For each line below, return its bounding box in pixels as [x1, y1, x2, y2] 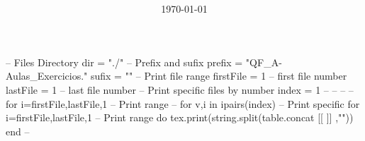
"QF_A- [245, 54, 282, 69]
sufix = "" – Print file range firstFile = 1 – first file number [90, 68, 347, 83]
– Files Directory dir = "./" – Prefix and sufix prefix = [6, 54, 243, 69]
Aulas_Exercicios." [6, 68, 88, 83]
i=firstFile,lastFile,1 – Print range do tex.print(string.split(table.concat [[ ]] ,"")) [6, 110, 354, 125]
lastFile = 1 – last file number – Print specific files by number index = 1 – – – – [6, 82, 354, 97]
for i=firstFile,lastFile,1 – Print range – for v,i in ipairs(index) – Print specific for [6, 96, 360, 111]
